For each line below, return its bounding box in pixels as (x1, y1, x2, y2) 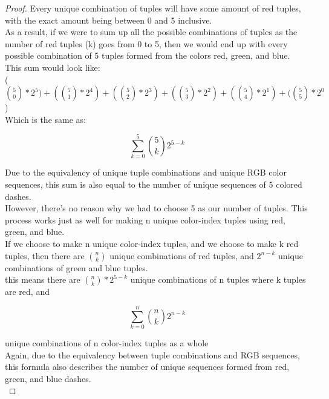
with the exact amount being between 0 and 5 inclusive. (5, 13, 212, 26)
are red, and (5, 285, 50, 298)
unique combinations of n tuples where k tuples (130, 273, 306, 286)
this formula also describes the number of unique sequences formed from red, (5, 360, 290, 373)
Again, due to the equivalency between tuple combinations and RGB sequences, (5, 348, 300, 361)
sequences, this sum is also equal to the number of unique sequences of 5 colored (5, 178, 302, 191)
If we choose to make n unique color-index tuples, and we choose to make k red (5, 237, 299, 250)
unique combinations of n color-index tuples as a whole (5, 336, 209, 349)
